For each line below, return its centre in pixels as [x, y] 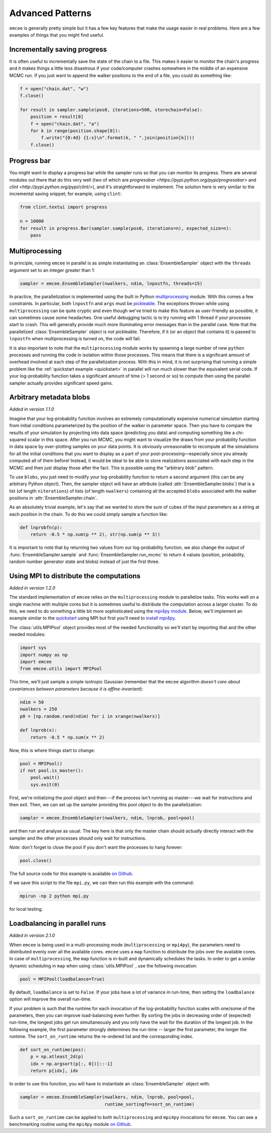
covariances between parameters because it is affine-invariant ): [76, 689]
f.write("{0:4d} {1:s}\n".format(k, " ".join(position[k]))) [118, 138]
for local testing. [26, 909]
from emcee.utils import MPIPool [61, 669]
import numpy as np [44, 655]
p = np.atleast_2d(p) [57, 1057]
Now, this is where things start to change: [52, 750]
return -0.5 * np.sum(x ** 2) [67, 737]
